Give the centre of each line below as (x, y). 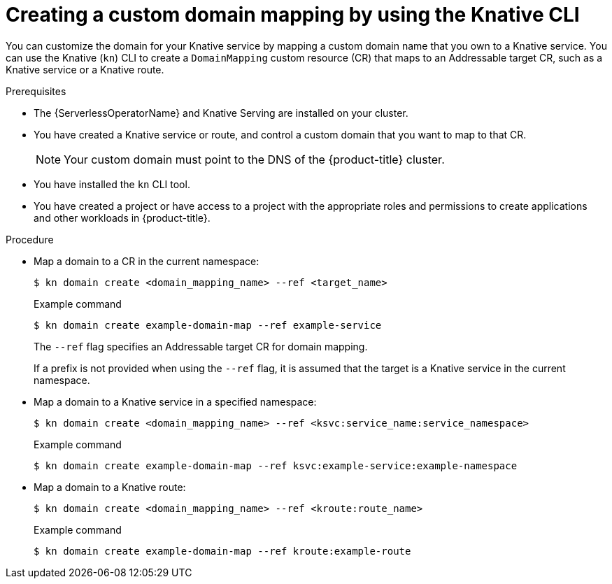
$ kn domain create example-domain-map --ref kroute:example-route (222, 551)
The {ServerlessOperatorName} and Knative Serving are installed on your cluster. (221, 113)
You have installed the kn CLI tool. (112, 184)
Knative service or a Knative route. (85, 69)
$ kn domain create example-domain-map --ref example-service (208, 325)
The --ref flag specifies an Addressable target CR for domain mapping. (201, 346)
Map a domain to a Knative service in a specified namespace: (175, 401)
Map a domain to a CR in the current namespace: (147, 261)
